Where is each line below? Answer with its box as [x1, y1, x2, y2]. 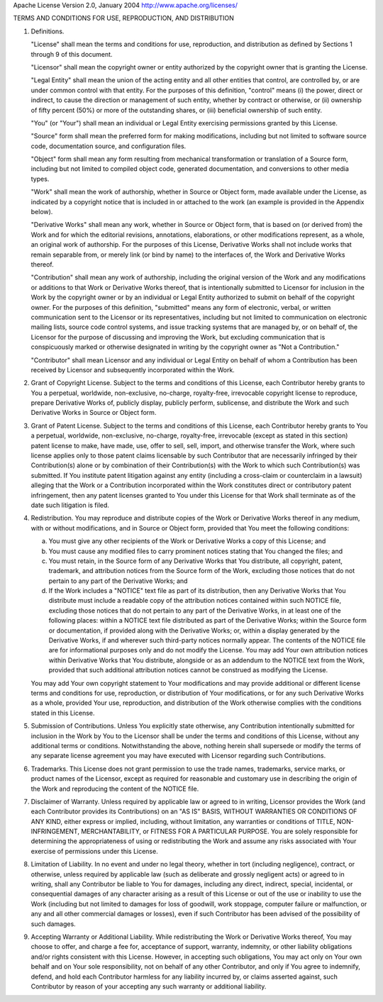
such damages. [30, 919, 76, 928]
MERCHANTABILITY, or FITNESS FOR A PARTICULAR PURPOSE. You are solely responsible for [80, 827, 358, 836]
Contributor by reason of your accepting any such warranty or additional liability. [30, 982, 267, 991]
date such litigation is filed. [30, 501, 110, 509]
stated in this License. [30, 708, 95, 717]
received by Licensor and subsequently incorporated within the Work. [30, 365, 235, 374]
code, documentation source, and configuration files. [30, 142, 187, 150]
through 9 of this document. [30, 50, 113, 58]
